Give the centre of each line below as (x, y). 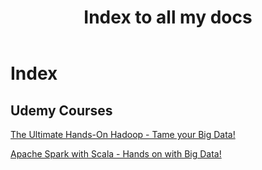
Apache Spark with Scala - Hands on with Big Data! (116, 154)
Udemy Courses (61, 110)
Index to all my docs (168, 17)
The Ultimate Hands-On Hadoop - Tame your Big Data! (123, 134)
